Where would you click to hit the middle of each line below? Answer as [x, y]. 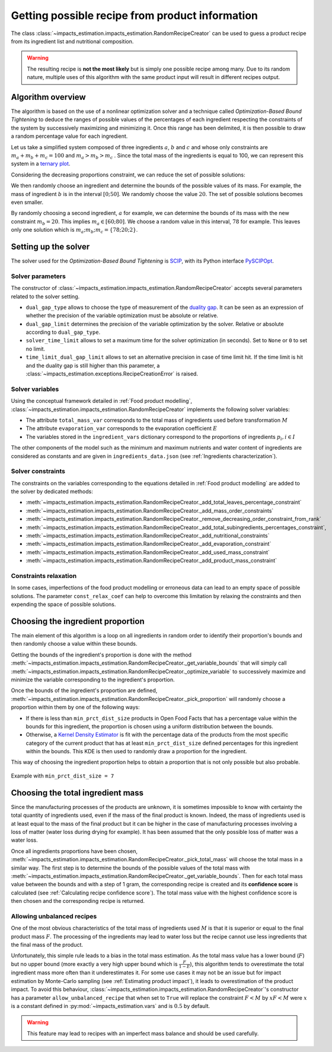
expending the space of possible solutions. [63, 604]
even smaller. [27, 202]
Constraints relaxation [44, 576]
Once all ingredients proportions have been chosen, [74, 851]
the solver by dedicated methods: [52, 492]
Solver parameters [39, 276]
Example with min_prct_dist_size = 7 [63, 776]
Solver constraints [38, 471]
